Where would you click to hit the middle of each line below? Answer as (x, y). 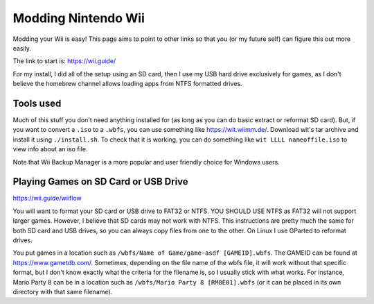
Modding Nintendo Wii (79, 18)
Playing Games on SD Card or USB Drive (100, 181)
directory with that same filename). (63, 292)
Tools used (37, 103)
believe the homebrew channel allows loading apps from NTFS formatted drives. (127, 84)
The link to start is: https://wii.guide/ (64, 61)
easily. (22, 48)
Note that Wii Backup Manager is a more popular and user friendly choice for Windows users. (146, 162)
